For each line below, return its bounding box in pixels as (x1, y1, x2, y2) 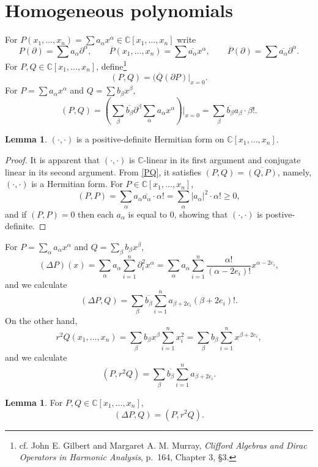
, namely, (277, 165, 312, 178)
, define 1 (96, 57, 127, 72)
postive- (265, 207, 295, 220)
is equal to (128, 207, 168, 220)
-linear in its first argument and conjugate (143, 153, 301, 166)
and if (5, 207, 27, 220)
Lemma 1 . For (5, 395, 63, 408)
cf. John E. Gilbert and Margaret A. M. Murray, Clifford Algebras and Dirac (19, 438, 307, 451)
